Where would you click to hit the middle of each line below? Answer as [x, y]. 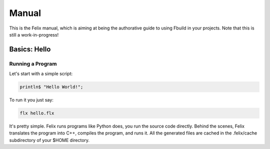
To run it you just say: [31, 100]
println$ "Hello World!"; [51, 87]
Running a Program [33, 63]
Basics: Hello [30, 49]
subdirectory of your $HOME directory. [49, 140]
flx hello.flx [37, 113]
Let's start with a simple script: [41, 74]
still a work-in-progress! [34, 34]
